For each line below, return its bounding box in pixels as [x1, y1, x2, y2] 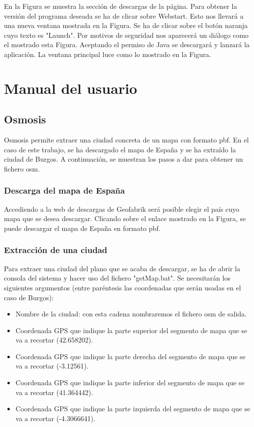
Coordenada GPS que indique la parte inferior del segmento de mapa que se [15, 377, 245, 388]
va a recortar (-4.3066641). [15, 413, 96, 423]
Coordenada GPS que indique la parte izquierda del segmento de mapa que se [15, 403, 251, 414]
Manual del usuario [4, 78, 138, 98]
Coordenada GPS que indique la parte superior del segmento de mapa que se [15, 325, 248, 335]
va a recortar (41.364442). [15, 387, 93, 397]
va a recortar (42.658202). [15, 335, 93, 345]
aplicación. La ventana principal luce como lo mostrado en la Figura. [4, 49, 211, 59]
